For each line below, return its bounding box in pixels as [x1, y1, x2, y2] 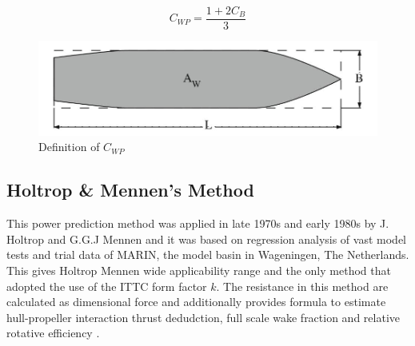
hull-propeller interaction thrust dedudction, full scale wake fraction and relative [6, 308, 400, 325]
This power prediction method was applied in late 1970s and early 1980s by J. [6, 215, 389, 232]
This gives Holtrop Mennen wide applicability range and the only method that [6, 262, 391, 279]
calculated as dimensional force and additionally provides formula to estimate [6, 293, 386, 310]
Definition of [38, 138, 100, 155]
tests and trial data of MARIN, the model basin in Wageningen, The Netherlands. [6, 246, 409, 263]
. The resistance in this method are [216, 277, 389, 294]
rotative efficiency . [6, 324, 100, 341]
